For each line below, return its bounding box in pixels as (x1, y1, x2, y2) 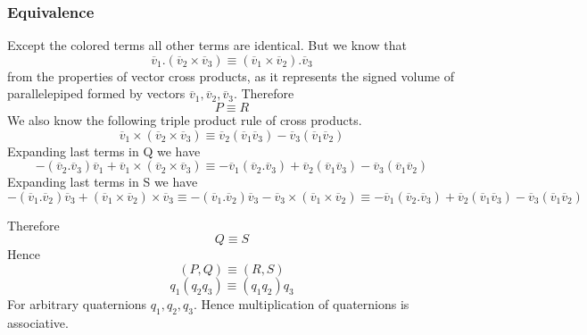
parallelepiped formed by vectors (7, 84, 186, 103)
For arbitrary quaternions (7, 294, 147, 313)
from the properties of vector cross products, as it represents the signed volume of (7, 66, 455, 85)
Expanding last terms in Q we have (7, 141, 201, 160)
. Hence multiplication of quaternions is (194, 294, 409, 313)
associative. (7, 313, 69, 331)
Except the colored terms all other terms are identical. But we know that (7, 36, 407, 54)
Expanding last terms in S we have (7, 172, 198, 191)
